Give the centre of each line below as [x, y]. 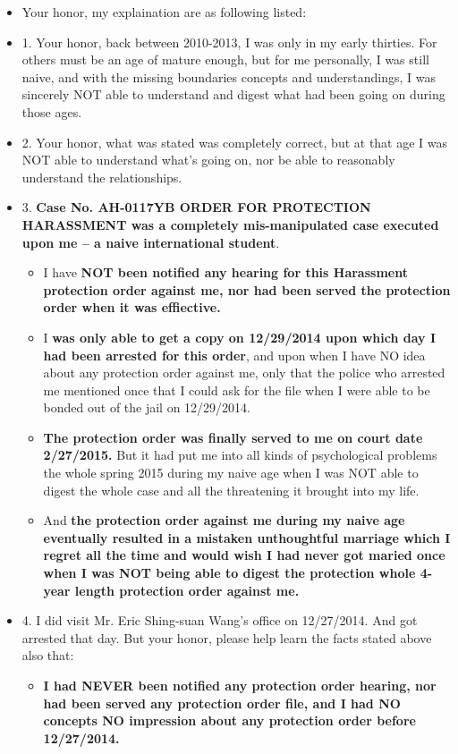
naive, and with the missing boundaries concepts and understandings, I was [229, 76]
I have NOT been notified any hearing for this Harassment [225, 272]
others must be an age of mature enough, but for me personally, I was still [225, 59]
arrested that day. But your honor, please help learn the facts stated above [227, 637]
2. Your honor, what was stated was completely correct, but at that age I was [235, 142]
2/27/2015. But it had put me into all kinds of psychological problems [240, 455]
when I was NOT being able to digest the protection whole [229, 573]
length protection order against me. [187, 590]
